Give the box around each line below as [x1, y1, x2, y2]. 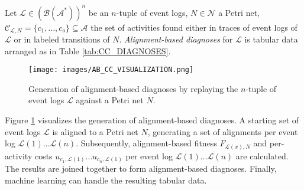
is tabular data [244, 32, 298, 45]
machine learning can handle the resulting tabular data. [5, 173, 207, 186]
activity [5, 149, 33, 162]
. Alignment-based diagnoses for [119, 32, 233, 45]
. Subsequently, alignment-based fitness [76, 137, 217, 149]
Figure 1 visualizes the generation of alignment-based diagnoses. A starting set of [5, 113, 299, 126]
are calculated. [235, 149, 289, 162]
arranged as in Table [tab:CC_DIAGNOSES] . [5, 44, 171, 57]
